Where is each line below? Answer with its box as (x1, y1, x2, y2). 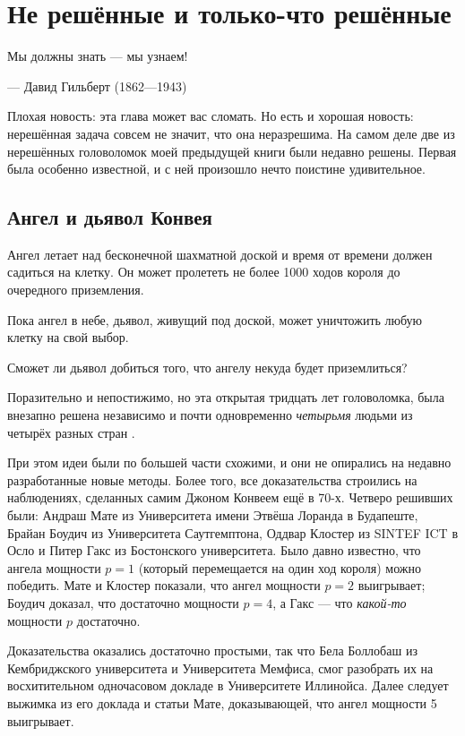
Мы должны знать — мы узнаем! (7, 47, 188, 65)
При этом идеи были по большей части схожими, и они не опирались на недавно (7, 453, 452, 472)
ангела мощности (7, 558, 101, 577)
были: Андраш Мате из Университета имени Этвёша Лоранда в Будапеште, (7, 506, 418, 525)
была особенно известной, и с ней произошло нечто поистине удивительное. (7, 159, 426, 178)
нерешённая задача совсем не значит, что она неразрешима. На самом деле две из (7, 124, 455, 142)
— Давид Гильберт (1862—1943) (7, 76, 187, 95)
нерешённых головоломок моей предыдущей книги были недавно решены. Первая (7, 141, 457, 160)
